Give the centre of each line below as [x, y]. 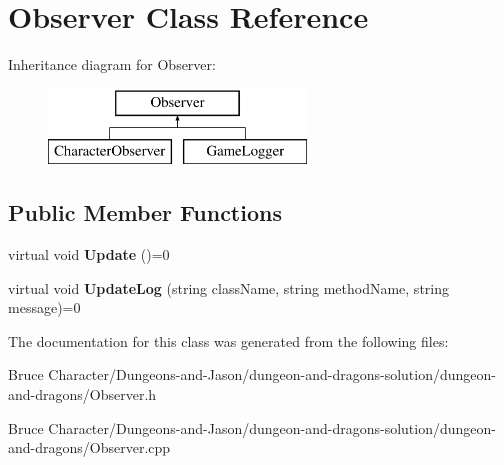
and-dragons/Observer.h [82, 394]
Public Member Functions [145, 212]
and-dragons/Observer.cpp [89, 447]
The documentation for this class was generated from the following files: [228, 340]
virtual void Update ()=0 [89, 254]
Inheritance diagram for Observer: [112, 64]
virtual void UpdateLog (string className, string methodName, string [228, 287]
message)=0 [44, 307]
